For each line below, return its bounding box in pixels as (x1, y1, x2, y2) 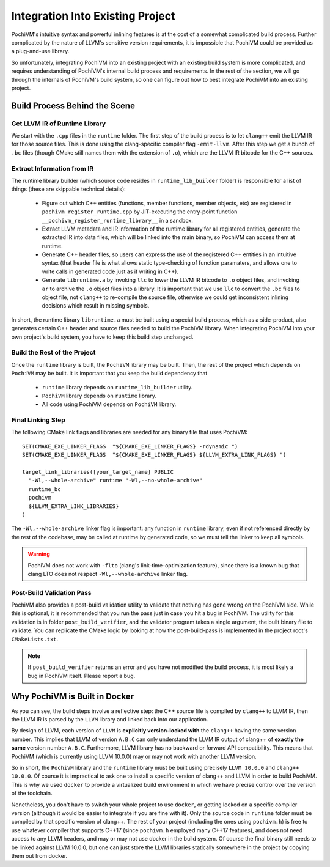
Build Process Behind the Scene (11, 100, 136, 111)
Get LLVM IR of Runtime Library (11, 119, 106, 128)
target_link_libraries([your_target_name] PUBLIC (22, 468, 174, 476)
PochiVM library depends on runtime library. (42, 392, 157, 399)
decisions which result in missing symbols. (42, 302, 150, 309)
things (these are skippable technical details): (11, 185, 127, 193)
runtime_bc (28, 485, 61, 492)
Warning (28, 550, 50, 558)
